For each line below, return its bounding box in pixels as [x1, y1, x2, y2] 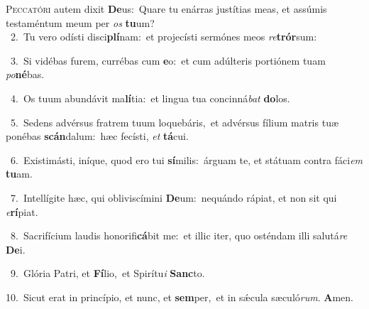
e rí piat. [6, 204, 38, 219]
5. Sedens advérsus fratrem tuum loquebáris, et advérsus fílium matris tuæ [10, 114, 339, 129]
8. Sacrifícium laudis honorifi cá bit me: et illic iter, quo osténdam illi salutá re [10, 228, 348, 243]
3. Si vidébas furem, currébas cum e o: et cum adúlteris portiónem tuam [10, 53, 326, 67]
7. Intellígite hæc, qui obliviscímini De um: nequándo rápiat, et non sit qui [10, 190, 337, 205]
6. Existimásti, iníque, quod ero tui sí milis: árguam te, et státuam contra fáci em [10, 152, 363, 167]
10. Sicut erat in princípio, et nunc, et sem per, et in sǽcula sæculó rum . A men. [6, 289, 353, 304]
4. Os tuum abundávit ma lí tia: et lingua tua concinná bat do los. [10, 90, 290, 105]
